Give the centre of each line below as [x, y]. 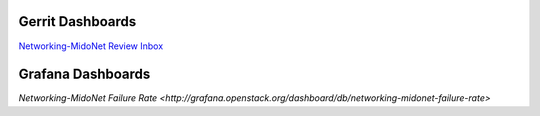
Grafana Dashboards [84, 74]
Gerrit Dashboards [77, 21]
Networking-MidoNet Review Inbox [91, 46]
